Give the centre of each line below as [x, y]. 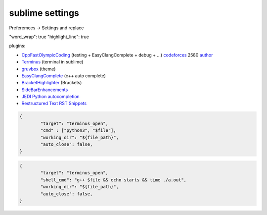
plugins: [17, 46]
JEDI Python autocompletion [51, 97]
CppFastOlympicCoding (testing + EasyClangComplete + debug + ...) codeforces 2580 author [117, 55]
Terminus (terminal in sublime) [52, 62]
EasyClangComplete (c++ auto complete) [64, 76]
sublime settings [44, 13]
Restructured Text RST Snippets [54, 104]
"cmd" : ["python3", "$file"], [78, 131]
